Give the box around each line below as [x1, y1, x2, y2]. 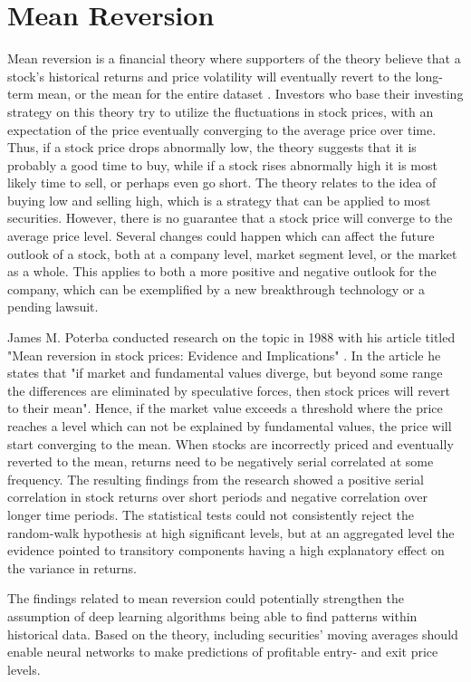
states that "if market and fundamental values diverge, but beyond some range [7, 363, 443, 382]
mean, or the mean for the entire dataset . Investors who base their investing [37, 84, 464, 103]
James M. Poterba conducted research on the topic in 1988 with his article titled [7, 328, 456, 347]
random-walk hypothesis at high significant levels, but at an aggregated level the [7, 523, 455, 542]
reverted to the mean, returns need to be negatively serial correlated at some [7, 452, 434, 471]
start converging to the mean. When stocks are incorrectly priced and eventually [7, 434, 454, 453]
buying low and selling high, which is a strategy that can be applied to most [7, 190, 431, 209]
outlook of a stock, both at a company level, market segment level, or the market [7, 244, 457, 263]
